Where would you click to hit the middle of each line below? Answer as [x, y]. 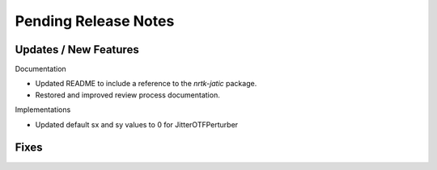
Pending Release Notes [95, 21]
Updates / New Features [77, 50]
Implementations [43, 110]
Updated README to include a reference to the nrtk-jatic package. [146, 84]
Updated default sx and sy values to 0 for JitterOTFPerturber [137, 124]
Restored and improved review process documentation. [127, 95]
